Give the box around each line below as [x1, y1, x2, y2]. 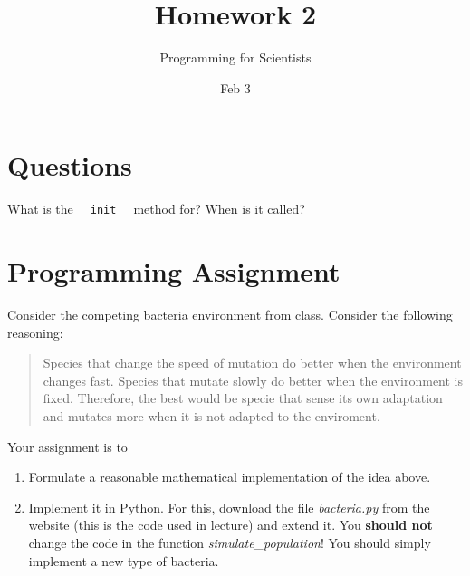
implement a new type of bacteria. [28, 551, 219, 570]
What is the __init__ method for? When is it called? [7, 199, 305, 218]
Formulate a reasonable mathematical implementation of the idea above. [28, 467, 431, 486]
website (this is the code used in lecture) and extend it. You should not [28, 515, 433, 534]
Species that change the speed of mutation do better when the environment [43, 353, 462, 372]
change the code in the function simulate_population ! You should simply [28, 533, 431, 552]
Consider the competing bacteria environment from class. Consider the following [7, 305, 453, 324]
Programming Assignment [7, 253, 341, 290]
